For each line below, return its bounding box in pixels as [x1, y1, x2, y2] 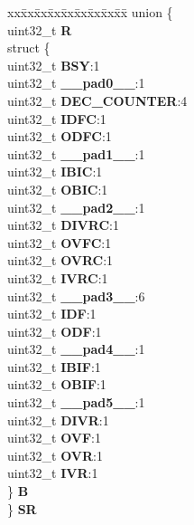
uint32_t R [7, 20, 72, 39]
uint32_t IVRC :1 [7, 268, 108, 287]
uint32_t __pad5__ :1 [7, 393, 145, 412]
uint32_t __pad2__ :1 [7, 197, 145, 216]
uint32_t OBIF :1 [7, 375, 106, 394]
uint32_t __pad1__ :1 [7, 144, 145, 163]
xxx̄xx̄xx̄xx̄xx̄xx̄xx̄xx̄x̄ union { [7, 3, 173, 21]
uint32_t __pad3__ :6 [7, 286, 145, 305]
